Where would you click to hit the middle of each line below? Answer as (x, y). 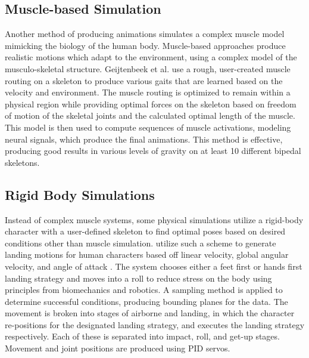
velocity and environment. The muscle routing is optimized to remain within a (148, 92)
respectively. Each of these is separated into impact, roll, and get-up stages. (142, 336)
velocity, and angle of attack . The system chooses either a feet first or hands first (154, 266)
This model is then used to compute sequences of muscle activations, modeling (148, 127)
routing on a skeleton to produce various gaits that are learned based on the (144, 80)
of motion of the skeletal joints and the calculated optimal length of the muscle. (150, 115)
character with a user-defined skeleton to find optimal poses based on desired (145, 231)
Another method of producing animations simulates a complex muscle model (145, 34)
